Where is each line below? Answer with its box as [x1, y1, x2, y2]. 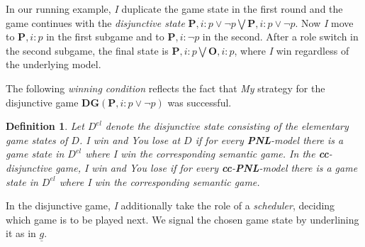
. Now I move [295, 15, 354, 30]
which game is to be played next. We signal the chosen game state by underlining [6, 212, 359, 226]
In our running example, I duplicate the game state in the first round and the [6, 1, 343, 16]
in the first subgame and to [46, 29, 164, 44]
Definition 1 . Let [6, 119, 84, 133]
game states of [6, 132, 68, 147]
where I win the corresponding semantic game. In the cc [85, 146, 329, 161]
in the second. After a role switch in [202, 29, 359, 44]
